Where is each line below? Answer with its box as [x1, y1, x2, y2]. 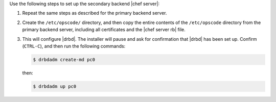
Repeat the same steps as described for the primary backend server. [22, 10, 167, 16]
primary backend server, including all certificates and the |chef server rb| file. [22, 27, 186, 33]
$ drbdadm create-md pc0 [33, 57, 96, 62]
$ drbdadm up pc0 [33, 83, 77, 89]
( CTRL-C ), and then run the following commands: [22, 43, 126, 49]
